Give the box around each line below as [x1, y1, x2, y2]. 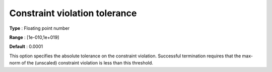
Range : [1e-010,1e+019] [9, 34, 59, 40]
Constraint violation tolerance [9, 8, 137, 19]
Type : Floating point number [9, 25, 70, 31]
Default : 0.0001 [9, 43, 43, 50]
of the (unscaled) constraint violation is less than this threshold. [21, 60, 154, 66]
